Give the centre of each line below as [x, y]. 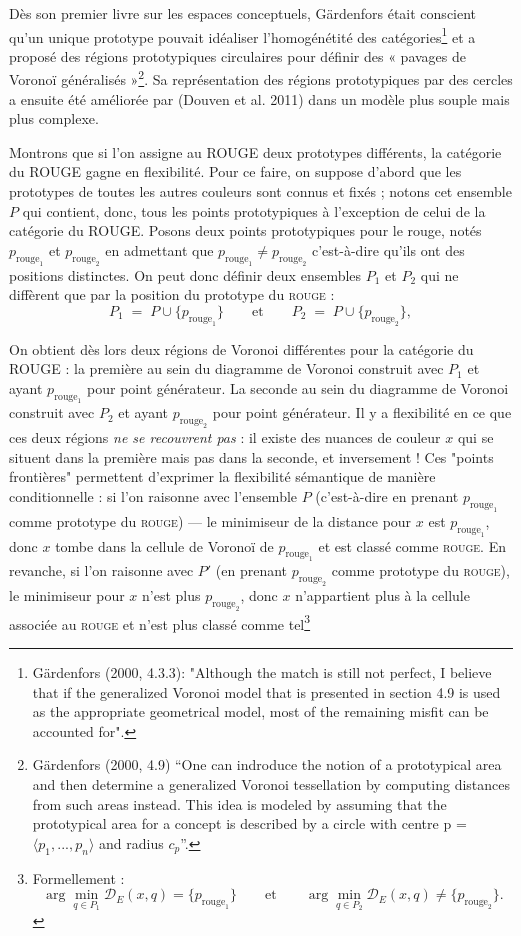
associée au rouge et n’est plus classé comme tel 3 [160, 622]
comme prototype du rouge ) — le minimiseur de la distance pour [210, 520]
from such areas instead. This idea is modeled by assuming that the [239, 803]
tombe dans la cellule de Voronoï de [164, 545]
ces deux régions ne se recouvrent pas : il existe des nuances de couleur [225, 437]
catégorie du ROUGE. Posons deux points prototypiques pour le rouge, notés [245, 230]
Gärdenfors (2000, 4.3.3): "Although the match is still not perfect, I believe [262, 672]
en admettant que [159, 249]
